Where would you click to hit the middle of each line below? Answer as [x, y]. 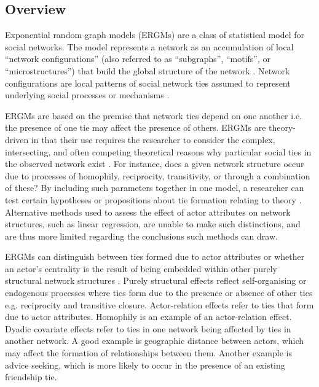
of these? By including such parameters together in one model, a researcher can [155, 188]
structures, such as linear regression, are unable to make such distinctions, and [153, 224]
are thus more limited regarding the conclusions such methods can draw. [141, 236]
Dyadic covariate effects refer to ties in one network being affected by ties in [148, 328]
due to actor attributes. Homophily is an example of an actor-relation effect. [148, 317]
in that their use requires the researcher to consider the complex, [153, 139]
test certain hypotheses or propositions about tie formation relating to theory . [153, 199]
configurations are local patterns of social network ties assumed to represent [148, 83]
